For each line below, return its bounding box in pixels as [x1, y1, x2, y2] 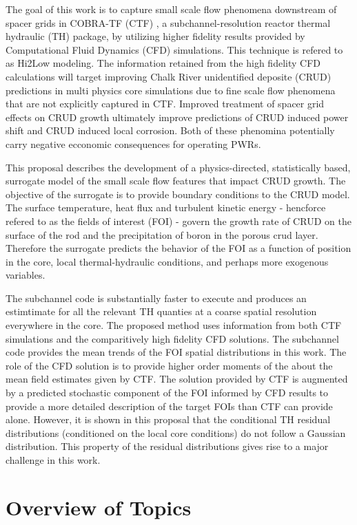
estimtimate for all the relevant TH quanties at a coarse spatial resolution [6, 304, 317, 319]
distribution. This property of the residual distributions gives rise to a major [6, 439, 329, 453]
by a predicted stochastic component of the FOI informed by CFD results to [6, 385, 329, 400]
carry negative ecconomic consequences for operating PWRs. [6, 136, 261, 151]
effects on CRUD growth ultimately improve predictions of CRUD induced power [6, 109, 349, 124]
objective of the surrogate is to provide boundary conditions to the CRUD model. [6, 186, 350, 201]
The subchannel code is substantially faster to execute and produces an [6, 290, 307, 305]
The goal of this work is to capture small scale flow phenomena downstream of [6, 2, 337, 16]
